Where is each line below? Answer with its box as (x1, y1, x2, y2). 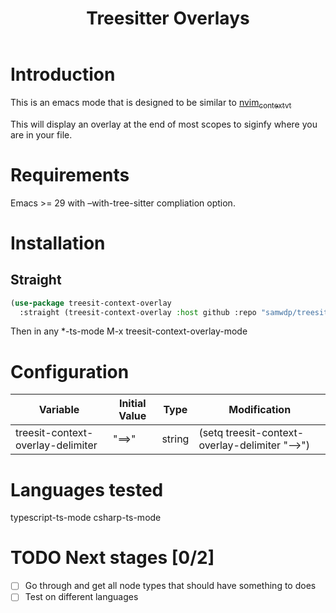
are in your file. (10, 128, 73, 141)
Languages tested (10, 478, 164, 501)
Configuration (10, 360, 130, 383)
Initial (118, 397, 147, 411)
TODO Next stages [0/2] (10, 547, 215, 569)
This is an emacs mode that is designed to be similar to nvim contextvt (10, 96, 292, 111)
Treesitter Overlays (86, 7, 250, 30)
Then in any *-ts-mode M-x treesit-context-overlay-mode (10, 325, 248, 337)
